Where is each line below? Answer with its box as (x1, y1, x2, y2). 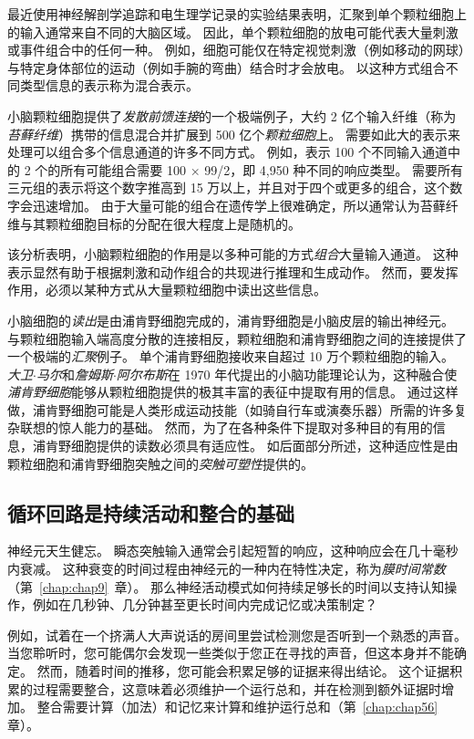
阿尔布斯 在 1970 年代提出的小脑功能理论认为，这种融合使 (116, 364, 458, 383)
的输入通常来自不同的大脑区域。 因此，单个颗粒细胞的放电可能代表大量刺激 (7, 22, 459, 41)
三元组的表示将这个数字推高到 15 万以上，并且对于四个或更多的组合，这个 (7, 178, 450, 197)
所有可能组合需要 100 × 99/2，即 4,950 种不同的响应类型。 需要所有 (60, 160, 464, 179)
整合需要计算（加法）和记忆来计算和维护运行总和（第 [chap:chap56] (36, 697, 438, 716)
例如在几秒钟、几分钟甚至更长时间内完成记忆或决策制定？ (32, 595, 377, 614)
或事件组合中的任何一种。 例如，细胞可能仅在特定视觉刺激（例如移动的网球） (7, 40, 465, 59)
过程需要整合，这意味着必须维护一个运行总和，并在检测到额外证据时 (32, 679, 441, 698)
